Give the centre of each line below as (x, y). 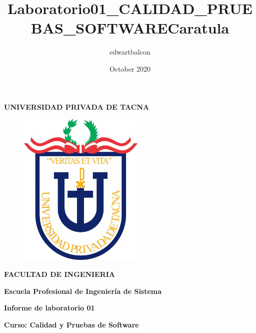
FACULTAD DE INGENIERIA (60, 274)
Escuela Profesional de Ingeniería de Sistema (83, 291)
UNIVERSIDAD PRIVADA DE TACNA (77, 106)
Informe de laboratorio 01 (49, 308)
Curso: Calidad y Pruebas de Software (71, 324)
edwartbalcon (130, 52)
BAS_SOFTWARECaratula (130, 28)
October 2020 (130, 68)
